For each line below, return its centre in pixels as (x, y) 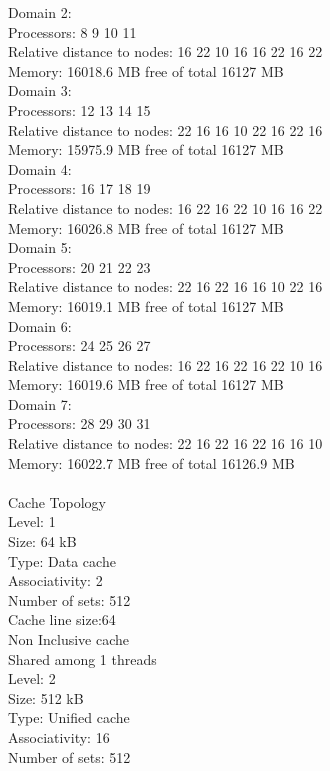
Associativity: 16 (59, 736)
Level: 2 (32, 678)
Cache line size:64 (62, 619)
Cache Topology (57, 501)
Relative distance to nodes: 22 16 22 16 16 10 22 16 (165, 286)
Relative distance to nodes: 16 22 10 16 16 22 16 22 (165, 51)
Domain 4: (40, 168)
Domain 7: (40, 403)
